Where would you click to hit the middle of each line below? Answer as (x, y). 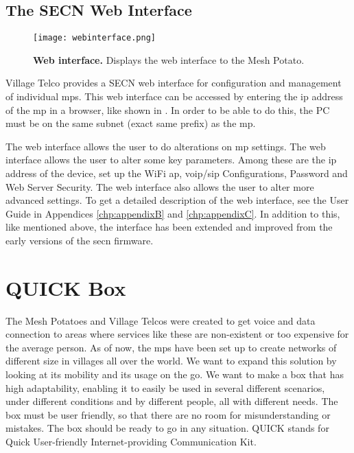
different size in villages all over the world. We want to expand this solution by (171, 361)
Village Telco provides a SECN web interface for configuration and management (174, 83)
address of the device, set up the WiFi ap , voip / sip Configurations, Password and (177, 173)
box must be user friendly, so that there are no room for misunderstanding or (168, 414)
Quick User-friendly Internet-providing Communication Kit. (131, 442)
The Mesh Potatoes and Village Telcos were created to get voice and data (161, 320)
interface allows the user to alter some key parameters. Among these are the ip (171, 160)
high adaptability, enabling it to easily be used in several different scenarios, (165, 387)
